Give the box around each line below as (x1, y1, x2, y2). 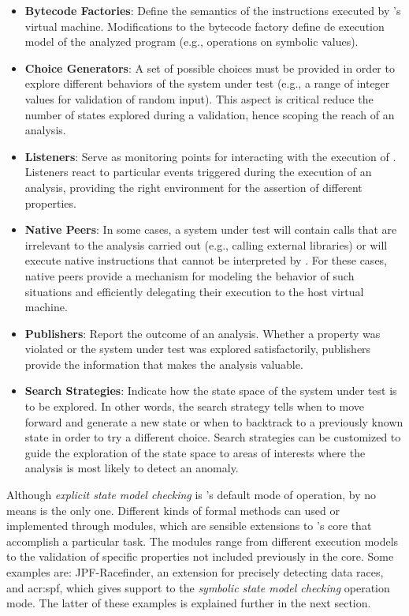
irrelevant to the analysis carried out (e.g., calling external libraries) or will (24, 236, 388, 253)
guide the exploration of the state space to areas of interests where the (24, 444, 366, 460)
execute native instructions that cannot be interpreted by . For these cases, (24, 252, 388, 269)
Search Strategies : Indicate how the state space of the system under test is (24, 382, 397, 399)
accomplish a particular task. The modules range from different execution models (6, 532, 399, 549)
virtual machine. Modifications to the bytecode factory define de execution (24, 17, 385, 34)
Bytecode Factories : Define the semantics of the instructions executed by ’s (24, 2, 401, 18)
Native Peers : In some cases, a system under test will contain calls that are (24, 221, 397, 238)
